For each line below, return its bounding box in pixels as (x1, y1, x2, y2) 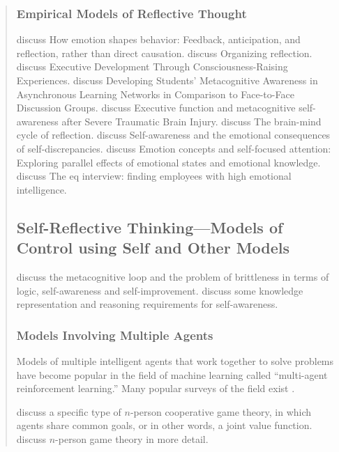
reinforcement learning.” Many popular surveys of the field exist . (16, 381, 295, 396)
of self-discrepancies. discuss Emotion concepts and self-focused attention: (16, 141, 331, 155)
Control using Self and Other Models (16, 237, 290, 258)
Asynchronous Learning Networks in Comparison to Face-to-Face (16, 86, 294, 101)
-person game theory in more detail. (55, 431, 209, 446)
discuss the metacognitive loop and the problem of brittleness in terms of (16, 269, 329, 283)
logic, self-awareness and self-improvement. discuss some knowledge (16, 283, 303, 297)
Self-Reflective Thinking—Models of (16, 216, 283, 237)
